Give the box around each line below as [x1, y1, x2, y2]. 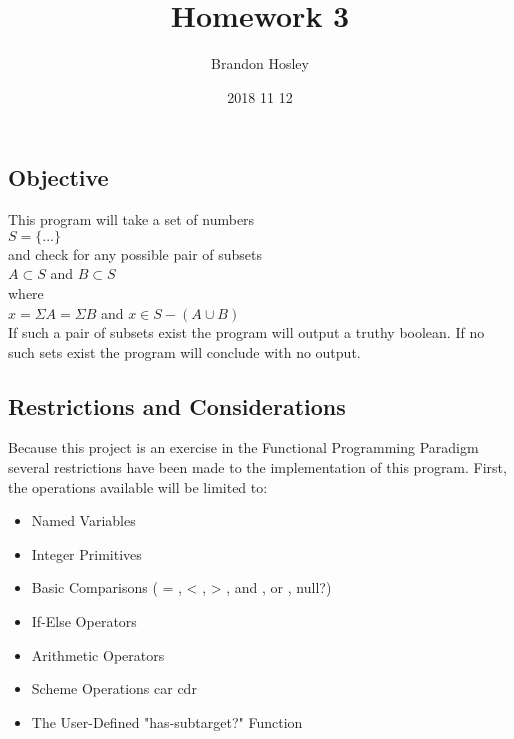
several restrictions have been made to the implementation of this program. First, [8, 457, 507, 478]
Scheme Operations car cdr [31, 678, 197, 699]
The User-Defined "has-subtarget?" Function [31, 711, 303, 732]
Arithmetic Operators [31, 644, 165, 665]
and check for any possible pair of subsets [8, 243, 263, 264]
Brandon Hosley [211, 53, 309, 74]
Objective [8, 162, 109, 193]
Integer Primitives [31, 543, 142, 564]
